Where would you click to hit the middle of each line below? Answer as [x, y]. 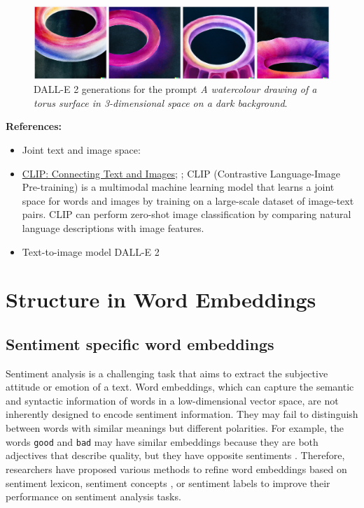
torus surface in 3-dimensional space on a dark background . [161, 102]
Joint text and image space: [81, 149]
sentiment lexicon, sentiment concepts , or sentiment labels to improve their [168, 482]
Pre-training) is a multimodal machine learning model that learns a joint [178, 187]
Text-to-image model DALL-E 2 [91, 251]
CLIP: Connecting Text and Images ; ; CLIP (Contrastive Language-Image [181, 173]
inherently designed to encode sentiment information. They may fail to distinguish [182, 414]
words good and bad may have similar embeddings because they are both [162, 441]
